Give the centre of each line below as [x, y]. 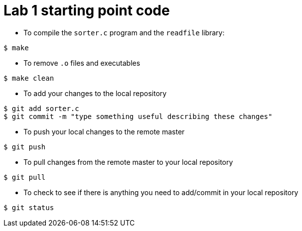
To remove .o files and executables [82, 63]
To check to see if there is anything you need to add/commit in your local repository [161, 192]
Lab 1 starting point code [87, 10]
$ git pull [25, 177]
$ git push [25, 147]
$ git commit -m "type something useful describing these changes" [138, 116]
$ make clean [29, 78]
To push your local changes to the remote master [104, 131]
